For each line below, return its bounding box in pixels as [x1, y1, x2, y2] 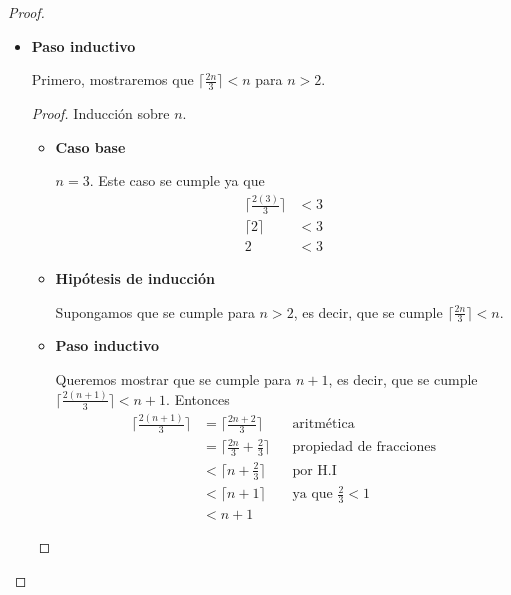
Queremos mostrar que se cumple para [55, 369, 292, 390]
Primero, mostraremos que [31, 69, 194, 90]
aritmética [292, 417, 355, 432]
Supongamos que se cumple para [55, 301, 255, 322]
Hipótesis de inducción [55, 268, 216, 289]
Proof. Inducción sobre [31, 103, 170, 124]
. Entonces [166, 388, 230, 409]
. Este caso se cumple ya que [89, 170, 265, 191]
